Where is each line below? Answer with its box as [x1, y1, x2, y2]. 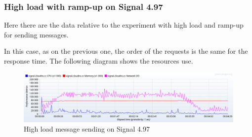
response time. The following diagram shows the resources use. [4, 56, 193, 66]
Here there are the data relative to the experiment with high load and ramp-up [4, 20, 244, 30]
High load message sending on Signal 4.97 [24, 124, 150, 134]
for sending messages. [4, 29, 69, 39]
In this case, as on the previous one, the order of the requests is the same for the [4, 46, 248, 56]
